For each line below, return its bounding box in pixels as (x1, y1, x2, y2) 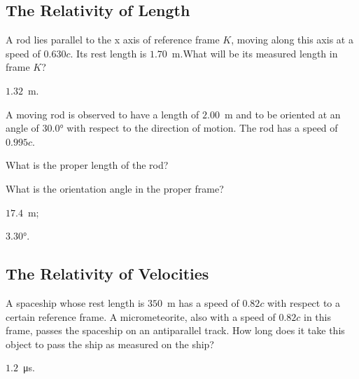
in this (304, 309, 331, 324)
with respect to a (267, 295, 341, 310)
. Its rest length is (70, 46, 147, 60)
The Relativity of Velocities (6, 263, 209, 284)
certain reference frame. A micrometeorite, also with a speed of (6, 309, 276, 324)
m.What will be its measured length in (171, 46, 338, 60)
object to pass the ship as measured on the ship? (6, 336, 214, 351)
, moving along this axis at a (231, 32, 353, 47)
